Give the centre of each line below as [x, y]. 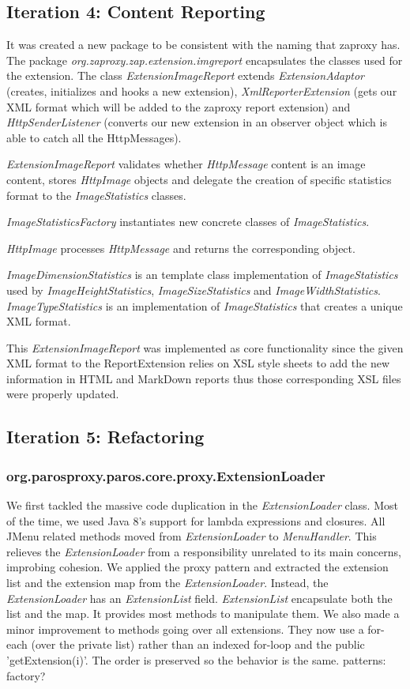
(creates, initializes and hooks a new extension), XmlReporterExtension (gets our [202, 90]
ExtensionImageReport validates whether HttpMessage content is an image [186, 164]
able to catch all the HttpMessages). [94, 137]
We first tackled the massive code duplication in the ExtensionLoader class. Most [202, 505]
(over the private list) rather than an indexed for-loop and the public [198, 644]
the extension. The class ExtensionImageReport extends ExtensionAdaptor [185, 75]
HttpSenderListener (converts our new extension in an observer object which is [197, 122]
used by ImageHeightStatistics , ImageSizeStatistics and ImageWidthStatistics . [194, 290]
